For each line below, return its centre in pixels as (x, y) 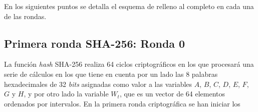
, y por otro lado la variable (66, 94)
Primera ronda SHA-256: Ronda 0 (95, 43)
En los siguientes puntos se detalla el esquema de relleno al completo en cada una (129, 6)
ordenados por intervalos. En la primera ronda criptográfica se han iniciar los (122, 103)
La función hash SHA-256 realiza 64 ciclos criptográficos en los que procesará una (129, 64)
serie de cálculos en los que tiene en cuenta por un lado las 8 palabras (111, 74)
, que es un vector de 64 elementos (172, 94)
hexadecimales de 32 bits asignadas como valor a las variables (98, 84)
